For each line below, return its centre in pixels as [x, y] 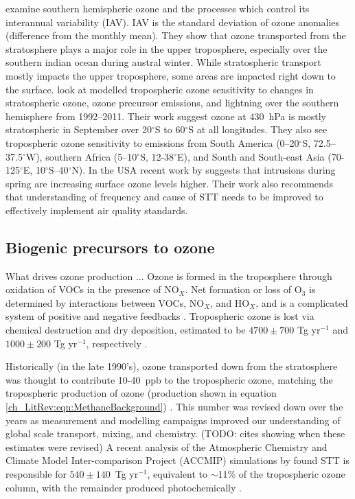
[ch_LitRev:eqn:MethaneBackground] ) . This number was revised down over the [174, 407]
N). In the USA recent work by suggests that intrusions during [204, 170]
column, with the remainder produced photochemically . [124, 487]
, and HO [230, 302]
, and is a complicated [302, 302]
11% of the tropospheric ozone [282, 474]
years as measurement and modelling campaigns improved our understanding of [173, 420]
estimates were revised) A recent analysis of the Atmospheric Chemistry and [167, 446]
